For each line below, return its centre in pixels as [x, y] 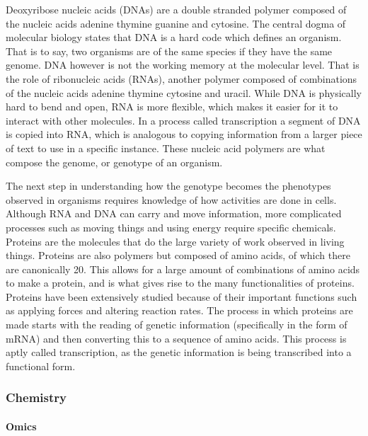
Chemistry [36, 397]
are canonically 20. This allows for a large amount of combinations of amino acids [183, 269]
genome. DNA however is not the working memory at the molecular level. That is [183, 65]
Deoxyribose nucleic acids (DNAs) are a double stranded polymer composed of [176, 9]
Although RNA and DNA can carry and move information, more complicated [174, 213]
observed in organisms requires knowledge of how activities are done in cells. [171, 199]
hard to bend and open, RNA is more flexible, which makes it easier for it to [172, 107]
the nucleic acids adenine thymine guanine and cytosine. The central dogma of [176, 23]
